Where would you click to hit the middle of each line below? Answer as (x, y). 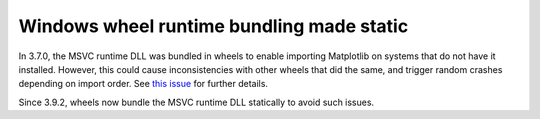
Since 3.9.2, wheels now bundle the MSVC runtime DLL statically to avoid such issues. (196, 102)
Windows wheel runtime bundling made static (213, 26)
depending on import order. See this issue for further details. (143, 84)
